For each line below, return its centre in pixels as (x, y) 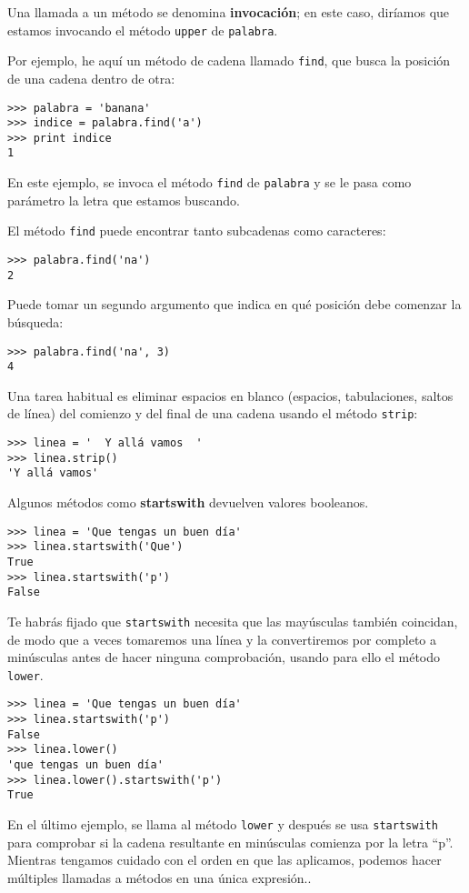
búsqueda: (35, 321)
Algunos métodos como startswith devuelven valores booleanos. (188, 502)
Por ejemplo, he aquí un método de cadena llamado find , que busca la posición (229, 60)
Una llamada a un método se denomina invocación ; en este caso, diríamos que (229, 12)
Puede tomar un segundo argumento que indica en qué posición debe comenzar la (234, 304)
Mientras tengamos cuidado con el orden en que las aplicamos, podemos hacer (225, 860)
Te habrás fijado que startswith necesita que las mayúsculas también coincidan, (233, 621)
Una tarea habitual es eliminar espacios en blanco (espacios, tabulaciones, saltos (230, 395)
